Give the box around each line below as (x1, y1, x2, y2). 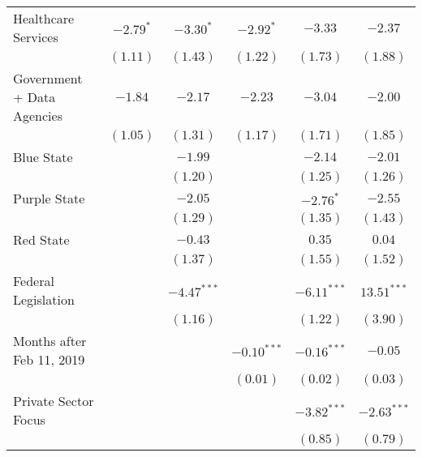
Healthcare (13, 9, 75, 28)
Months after (13, 331, 87, 350)
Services (13, 28, 58, 46)
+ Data (13, 88, 56, 106)
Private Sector (13, 391, 94, 410)
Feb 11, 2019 (13, 350, 85, 369)
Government (13, 69, 83, 88)
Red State (13, 230, 70, 249)
